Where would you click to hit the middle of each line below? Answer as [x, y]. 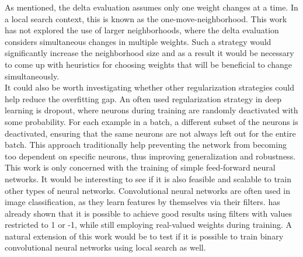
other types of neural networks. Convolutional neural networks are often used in [148, 190]
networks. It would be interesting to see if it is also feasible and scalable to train [148, 178]
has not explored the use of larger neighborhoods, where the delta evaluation [142, 30]
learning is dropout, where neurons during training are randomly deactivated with [151, 110]
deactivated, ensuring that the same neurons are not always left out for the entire [150, 133]
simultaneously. [32, 76]
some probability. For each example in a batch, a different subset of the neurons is [151, 121]
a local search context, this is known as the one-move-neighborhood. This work [146, 18]
